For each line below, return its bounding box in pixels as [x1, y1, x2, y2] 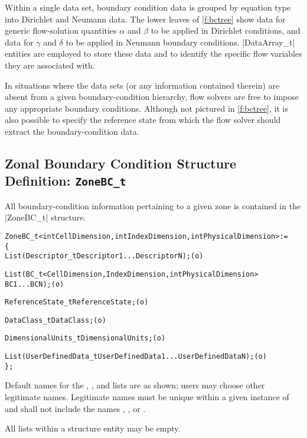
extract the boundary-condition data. [5, 125, 139, 137]
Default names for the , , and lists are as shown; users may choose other [5, 379, 265, 391]
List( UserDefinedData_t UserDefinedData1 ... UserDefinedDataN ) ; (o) [5, 352, 267, 361]
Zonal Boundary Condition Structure [5, 154, 237, 172]
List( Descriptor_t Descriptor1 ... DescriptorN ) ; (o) [5, 252, 204, 261]
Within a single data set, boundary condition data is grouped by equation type [5, 1, 291, 13]
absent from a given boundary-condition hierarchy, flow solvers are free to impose [5, 90, 299, 103]
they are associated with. [5, 59, 95, 71]
